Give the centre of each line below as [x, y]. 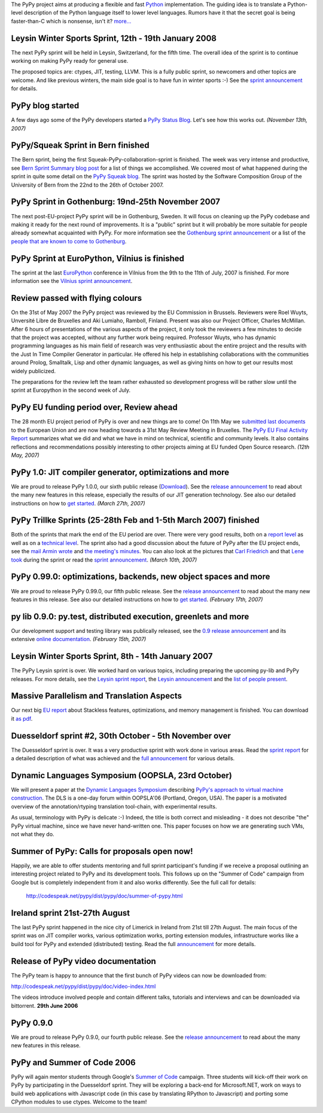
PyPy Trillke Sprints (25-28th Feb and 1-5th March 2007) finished [135, 520]
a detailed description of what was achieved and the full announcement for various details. [123, 758]
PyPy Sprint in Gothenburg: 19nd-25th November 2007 [116, 202]
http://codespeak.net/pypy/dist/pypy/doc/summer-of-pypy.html [104, 896]
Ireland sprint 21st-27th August [71, 913]
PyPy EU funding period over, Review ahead [94, 408]
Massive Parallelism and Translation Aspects [97, 696]
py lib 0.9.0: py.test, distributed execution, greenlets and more [130, 616]
